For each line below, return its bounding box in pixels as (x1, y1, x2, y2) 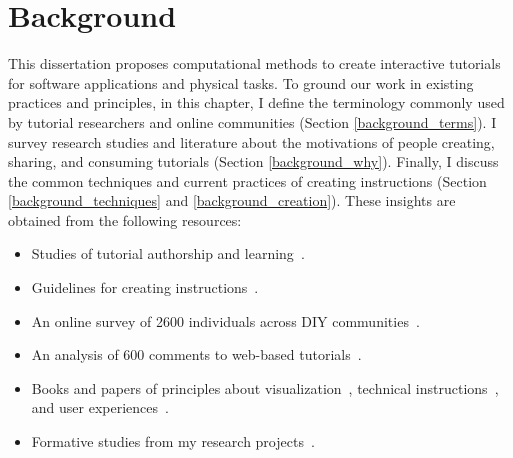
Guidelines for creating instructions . (31, 277, 259, 298)
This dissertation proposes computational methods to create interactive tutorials (8, 53, 501, 74)
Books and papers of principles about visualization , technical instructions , (31, 377, 499, 398)
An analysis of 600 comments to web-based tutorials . (31, 344, 362, 365)
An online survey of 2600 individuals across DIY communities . (31, 310, 420, 331)
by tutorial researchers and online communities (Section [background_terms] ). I (8, 111, 497, 132)
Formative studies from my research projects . (31, 431, 315, 452)
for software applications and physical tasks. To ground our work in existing (8, 72, 474, 93)
